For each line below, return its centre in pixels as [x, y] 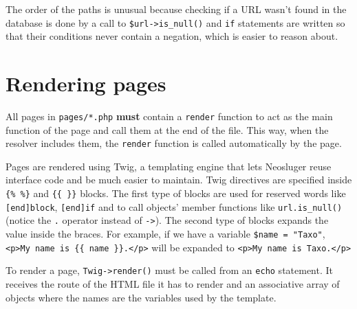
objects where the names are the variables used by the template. [141, 297]
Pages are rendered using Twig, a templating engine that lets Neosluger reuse [169, 166]
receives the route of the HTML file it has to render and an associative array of [173, 284]
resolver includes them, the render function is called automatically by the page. [174, 143]
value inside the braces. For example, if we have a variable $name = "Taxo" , [165, 234]
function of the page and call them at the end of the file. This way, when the [167, 129]
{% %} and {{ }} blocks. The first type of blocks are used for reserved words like [176, 193]
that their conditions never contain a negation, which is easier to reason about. [172, 36]
